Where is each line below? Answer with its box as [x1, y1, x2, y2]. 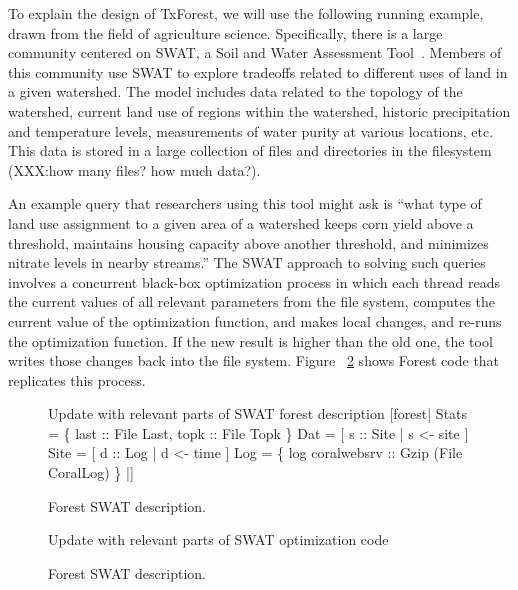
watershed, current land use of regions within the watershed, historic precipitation [8, 100, 511, 121]
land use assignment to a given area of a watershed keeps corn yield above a [8, 212, 474, 233]
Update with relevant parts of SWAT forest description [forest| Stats [48, 403, 468, 424]
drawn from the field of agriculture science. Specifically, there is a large [8, 22, 443, 43]
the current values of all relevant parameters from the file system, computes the [8, 291, 496, 312]
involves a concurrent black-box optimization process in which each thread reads [8, 271, 501, 292]
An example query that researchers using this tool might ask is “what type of [8, 193, 482, 214]
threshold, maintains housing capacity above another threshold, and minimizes [8, 232, 489, 253]
